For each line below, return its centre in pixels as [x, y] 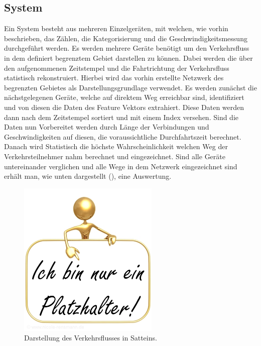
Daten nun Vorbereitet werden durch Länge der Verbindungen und [107, 127]
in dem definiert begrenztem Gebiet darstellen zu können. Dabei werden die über [128, 57]
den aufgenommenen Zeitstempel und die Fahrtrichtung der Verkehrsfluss [117, 68]
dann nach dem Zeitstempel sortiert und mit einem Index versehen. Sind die [121, 117]
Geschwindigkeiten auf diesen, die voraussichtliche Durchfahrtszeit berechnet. [123, 136]
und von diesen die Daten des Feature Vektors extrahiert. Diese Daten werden [124, 107]
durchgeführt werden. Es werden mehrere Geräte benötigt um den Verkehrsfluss [127, 48]
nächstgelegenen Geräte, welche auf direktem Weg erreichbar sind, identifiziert [124, 97]
